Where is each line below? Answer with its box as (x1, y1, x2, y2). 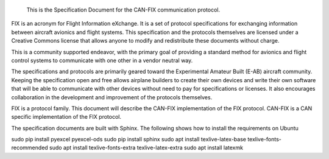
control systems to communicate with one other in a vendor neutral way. (11, 57, 193, 64)
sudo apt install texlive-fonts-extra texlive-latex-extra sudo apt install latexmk (49, 144, 244, 152)
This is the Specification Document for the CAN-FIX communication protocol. (26, 6, 221, 13)
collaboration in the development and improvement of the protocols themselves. (11, 93, 213, 101)
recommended (11, 144, 48, 152)
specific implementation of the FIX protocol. (11, 113, 122, 121)
